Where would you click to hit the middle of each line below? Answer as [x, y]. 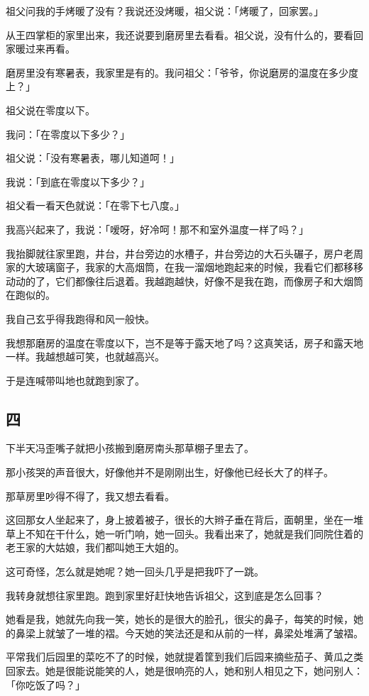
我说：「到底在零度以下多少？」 [78, 181]
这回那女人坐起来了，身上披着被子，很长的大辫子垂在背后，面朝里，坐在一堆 [184, 520]
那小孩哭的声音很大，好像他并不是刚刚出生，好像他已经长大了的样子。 [170, 472]
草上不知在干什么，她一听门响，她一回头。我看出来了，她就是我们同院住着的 [184, 533]
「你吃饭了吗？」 [45, 684]
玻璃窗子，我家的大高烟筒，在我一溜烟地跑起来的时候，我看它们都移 [194, 267]
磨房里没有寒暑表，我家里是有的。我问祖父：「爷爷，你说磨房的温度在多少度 [182, 72]
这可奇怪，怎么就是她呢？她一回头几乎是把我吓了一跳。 [135, 571]
